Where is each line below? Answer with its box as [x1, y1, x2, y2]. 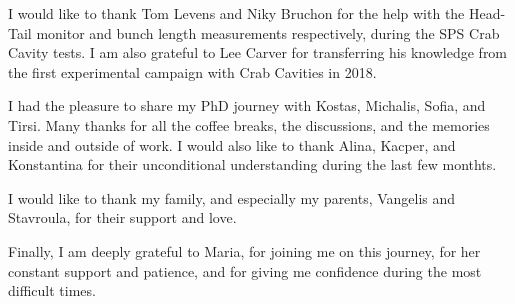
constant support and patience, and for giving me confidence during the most [8, 260, 482, 281]
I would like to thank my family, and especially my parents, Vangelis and [8, 187, 456, 208]
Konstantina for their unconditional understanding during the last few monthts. [8, 154, 497, 175]
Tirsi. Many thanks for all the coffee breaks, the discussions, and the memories [8, 114, 490, 135]
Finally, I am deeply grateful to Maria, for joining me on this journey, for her [8, 240, 481, 261]
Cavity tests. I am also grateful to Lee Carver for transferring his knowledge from [8, 42, 508, 63]
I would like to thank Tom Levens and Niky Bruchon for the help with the [8, 3, 465, 23]
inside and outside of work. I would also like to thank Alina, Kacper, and [8, 134, 456, 155]
